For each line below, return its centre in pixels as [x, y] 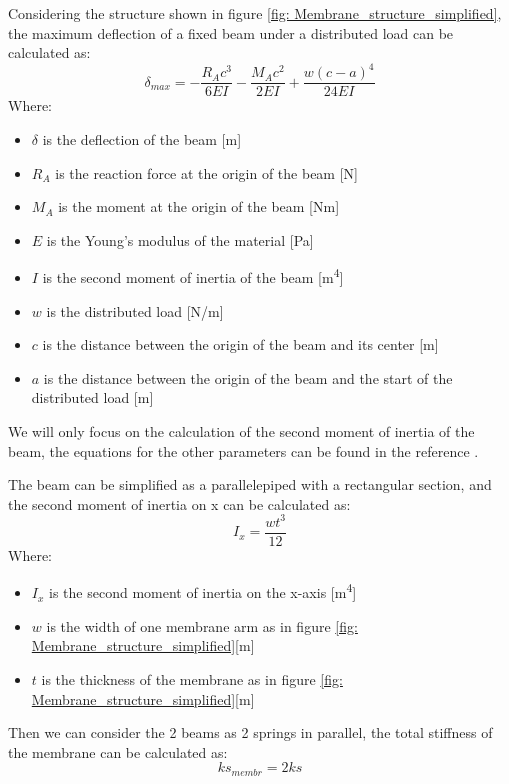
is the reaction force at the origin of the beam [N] [206, 172]
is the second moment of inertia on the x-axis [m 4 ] [203, 591]
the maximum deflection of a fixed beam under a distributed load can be [231, 32]
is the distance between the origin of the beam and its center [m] [240, 344]
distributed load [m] [92, 397]
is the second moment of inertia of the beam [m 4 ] [193, 275]
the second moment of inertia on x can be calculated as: [179, 503]
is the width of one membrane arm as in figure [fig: [202, 625]
